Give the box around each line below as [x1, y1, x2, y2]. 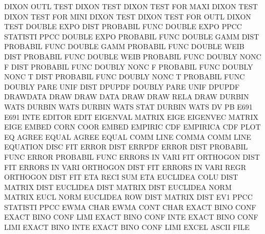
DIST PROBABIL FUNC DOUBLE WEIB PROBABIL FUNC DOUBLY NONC [4, 51, 261, 61]
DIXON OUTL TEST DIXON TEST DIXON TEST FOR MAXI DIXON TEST [4, 1, 258, 11]
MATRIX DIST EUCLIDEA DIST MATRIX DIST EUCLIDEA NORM [4, 181, 232, 192]
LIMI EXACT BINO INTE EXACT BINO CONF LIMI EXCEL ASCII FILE [4, 222, 250, 232]
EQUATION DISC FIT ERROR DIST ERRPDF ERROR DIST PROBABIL [4, 141, 248, 152]
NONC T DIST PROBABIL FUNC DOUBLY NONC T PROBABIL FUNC [4, 71, 245, 82]
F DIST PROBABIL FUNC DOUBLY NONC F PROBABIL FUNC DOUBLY [4, 61, 253, 72]
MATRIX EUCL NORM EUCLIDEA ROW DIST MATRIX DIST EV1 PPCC [4, 192, 253, 202]
